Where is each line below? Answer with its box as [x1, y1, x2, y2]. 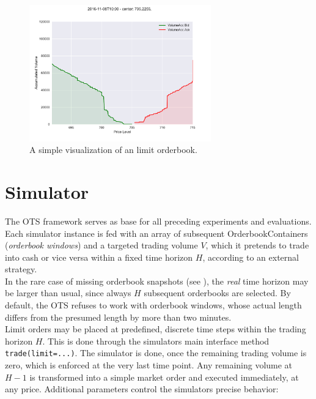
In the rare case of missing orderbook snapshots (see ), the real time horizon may [5, 274, 309, 287]
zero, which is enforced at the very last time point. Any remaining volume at [5, 359, 293, 371]
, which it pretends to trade [205, 239, 309, 252]
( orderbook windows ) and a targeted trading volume [5, 239, 198, 252]
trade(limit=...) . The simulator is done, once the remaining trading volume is [5, 346, 307, 359]
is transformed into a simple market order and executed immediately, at [29, 370, 299, 383]
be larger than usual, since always [5, 286, 131, 299]
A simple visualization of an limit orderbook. [29, 143, 197, 156]
